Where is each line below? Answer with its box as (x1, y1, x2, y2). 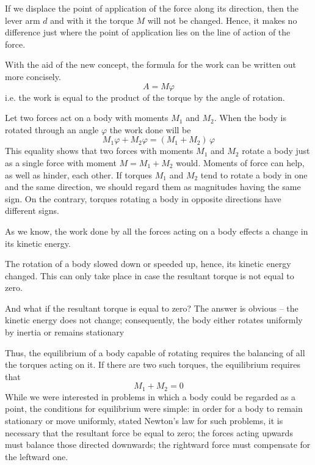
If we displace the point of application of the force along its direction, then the (5, 2, 299, 14)
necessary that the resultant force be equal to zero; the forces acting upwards (5, 426, 293, 439)
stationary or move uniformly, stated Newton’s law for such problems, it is (5, 414, 283, 427)
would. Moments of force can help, (176, 156, 305, 169)
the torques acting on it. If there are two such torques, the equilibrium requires (5, 358, 300, 371)
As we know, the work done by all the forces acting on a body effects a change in (5, 224, 308, 237)
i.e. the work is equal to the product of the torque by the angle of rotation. (5, 90, 285, 103)
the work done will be (109, 123, 191, 136)
